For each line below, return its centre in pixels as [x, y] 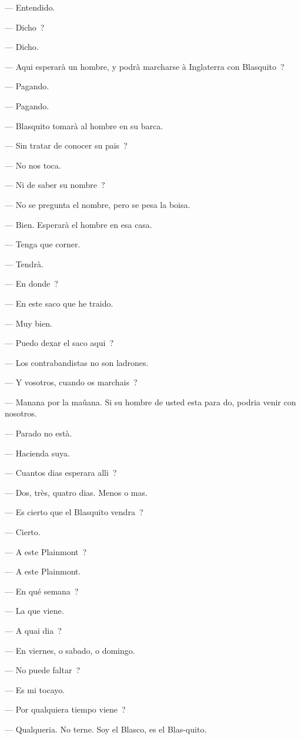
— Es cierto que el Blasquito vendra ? [74, 512]
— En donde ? [31, 283]
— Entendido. [30, 7]
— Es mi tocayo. [35, 689]
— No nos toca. [33, 165]
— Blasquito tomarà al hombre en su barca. [84, 125]
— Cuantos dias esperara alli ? [61, 473]
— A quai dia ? [33, 630]
